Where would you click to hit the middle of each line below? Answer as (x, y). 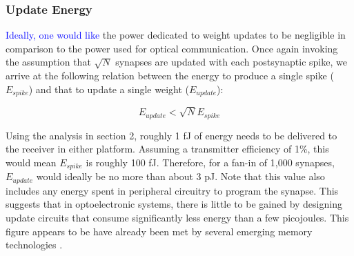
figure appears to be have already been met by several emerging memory (159, 231)
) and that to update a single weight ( (109, 89)
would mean (31, 162)
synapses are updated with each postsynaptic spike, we (231, 62)
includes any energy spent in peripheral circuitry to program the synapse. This (172, 190)
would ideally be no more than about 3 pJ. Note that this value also (180, 176)
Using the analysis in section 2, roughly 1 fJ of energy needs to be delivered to (171, 135)
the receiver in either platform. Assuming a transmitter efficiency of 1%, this (167, 149)
